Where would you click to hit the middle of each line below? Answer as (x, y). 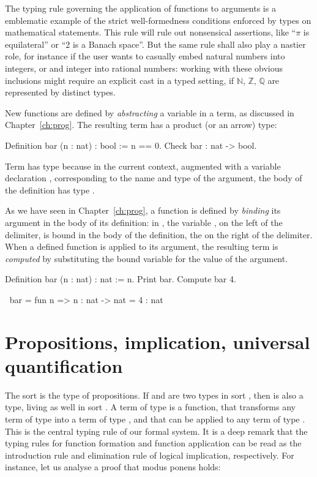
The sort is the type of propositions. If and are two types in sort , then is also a (154, 395)
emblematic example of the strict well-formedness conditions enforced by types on (158, 20)
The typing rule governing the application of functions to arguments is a (140, 8)
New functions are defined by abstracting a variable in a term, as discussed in (150, 112)
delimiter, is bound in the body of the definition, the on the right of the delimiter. (159, 234)
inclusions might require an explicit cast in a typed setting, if (120, 80)
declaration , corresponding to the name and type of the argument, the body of (154, 178)
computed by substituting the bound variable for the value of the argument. (147, 258)
